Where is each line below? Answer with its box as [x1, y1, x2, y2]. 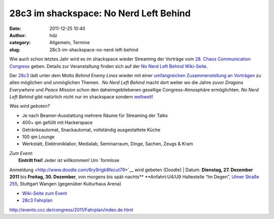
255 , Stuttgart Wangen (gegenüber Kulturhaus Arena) [9, 181, 122, 187]
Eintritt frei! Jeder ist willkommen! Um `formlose [18, 158, 119, 164]
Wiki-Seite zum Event [22, 190, 67, 196]
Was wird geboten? [9, 103, 50, 109]
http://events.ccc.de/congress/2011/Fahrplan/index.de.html [9, 206, 133, 213]
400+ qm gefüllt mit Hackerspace [22, 119, 93, 126]
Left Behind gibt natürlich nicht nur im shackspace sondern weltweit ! [9, 94, 153, 100]
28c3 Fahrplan [22, 197, 53, 203]
